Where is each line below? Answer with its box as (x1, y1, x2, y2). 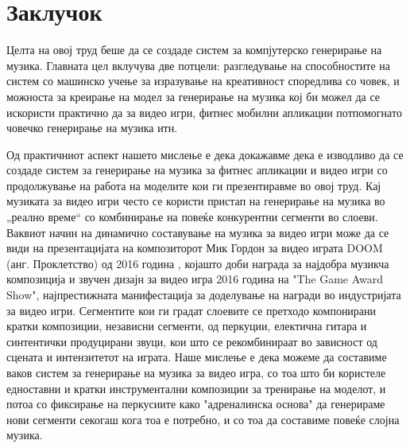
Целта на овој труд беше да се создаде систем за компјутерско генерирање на (6, 41, 382, 58)
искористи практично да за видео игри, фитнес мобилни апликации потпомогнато (6, 103, 402, 120)
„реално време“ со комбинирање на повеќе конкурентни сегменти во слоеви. (6, 208, 378, 225)
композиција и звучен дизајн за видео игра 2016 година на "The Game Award (6, 271, 384, 287)
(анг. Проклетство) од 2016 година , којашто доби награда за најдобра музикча (6, 255, 389, 271)
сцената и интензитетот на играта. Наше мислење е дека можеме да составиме (6, 349, 387, 365)
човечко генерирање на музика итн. (6, 119, 178, 136)
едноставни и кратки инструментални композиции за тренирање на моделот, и (6, 380, 386, 396)
